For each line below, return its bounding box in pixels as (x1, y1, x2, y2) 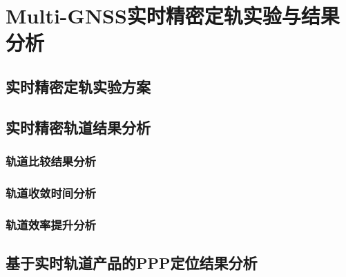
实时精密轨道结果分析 (6, 116, 151, 137)
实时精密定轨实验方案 (6, 75, 151, 97)
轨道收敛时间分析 (6, 184, 96, 201)
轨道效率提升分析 (6, 216, 96, 233)
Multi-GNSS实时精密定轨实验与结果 (6, 1, 340, 30)
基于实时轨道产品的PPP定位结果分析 (6, 252, 258, 274)
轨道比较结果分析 (6, 153, 96, 170)
